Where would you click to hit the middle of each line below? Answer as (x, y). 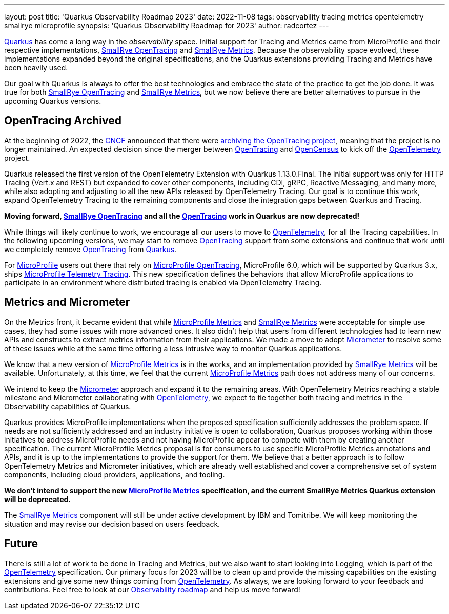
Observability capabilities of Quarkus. (68, 406)
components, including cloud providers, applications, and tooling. (115, 474)
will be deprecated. (38, 499)
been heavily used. (36, 68)
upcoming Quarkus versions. (53, 101)
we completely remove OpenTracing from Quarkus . (90, 249)
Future (21, 544)
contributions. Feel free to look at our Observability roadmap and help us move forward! (152, 589)
